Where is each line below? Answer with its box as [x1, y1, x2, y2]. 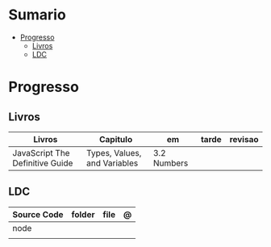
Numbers [152, 157, 189, 169]
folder [71, 208, 95, 220]
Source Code [12, 208, 64, 220]
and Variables [85, 157, 139, 169]
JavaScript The [12, 147, 70, 158]
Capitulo [99, 133, 133, 144]
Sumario [8, 6, 66, 24]
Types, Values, [85, 147, 142, 158]
